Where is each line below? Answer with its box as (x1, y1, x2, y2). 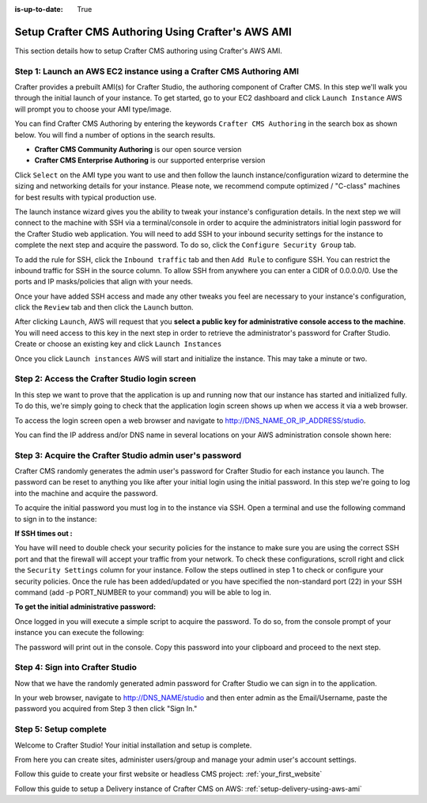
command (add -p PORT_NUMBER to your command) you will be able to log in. (14, 588, 272, 597)
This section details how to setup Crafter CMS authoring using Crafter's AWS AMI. (14, 46, 282, 55)
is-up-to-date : (14, 5, 63, 13)
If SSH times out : (14, 529, 73, 539)
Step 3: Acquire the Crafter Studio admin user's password (14, 450, 242, 461)
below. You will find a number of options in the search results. (14, 130, 216, 139)
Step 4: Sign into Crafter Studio (14, 662, 138, 673)
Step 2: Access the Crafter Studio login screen (14, 373, 197, 384)
